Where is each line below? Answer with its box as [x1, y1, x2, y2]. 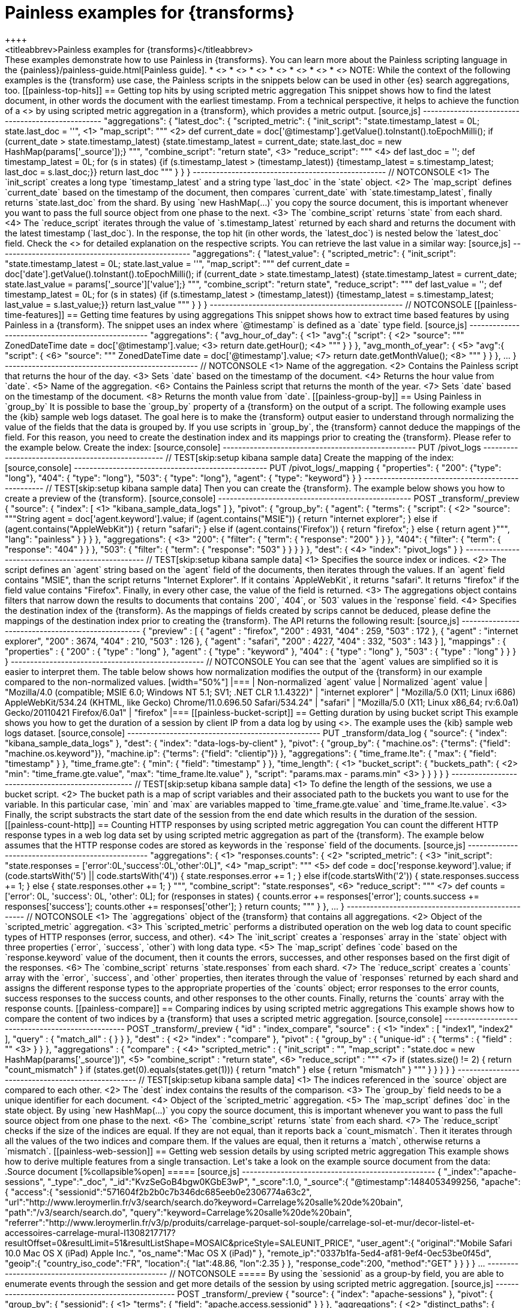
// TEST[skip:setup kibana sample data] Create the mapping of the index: [165, 452, 454, 463]
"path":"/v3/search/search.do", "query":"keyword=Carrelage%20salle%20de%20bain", [5, 1207, 352, 1217]
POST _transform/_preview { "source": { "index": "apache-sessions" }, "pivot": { [177, 1288, 493, 1299]
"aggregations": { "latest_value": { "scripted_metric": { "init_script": [193, 248, 456, 259]
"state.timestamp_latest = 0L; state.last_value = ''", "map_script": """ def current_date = [5, 258, 350, 269]
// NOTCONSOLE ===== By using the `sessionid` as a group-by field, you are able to [169, 1268, 504, 1279]
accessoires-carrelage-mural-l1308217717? [5, 1227, 176, 1238]
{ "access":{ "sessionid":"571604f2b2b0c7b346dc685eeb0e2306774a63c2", [5, 1186, 312, 1197]
